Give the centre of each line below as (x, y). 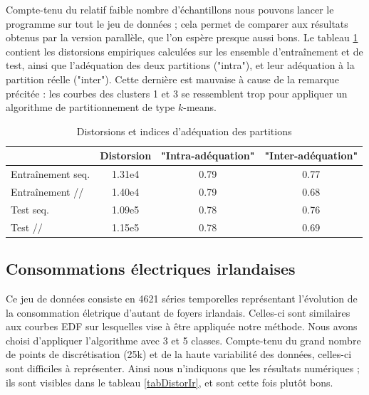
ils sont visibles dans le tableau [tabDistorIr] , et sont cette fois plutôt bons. (170, 382)
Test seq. (30, 209)
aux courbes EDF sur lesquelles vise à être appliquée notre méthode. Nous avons (182, 326)
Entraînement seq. (51, 174)
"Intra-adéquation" (208, 156)
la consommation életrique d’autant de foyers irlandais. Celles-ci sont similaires (178, 312)
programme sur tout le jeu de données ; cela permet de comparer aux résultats (177, 23)
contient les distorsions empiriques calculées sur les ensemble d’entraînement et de (184, 51)
